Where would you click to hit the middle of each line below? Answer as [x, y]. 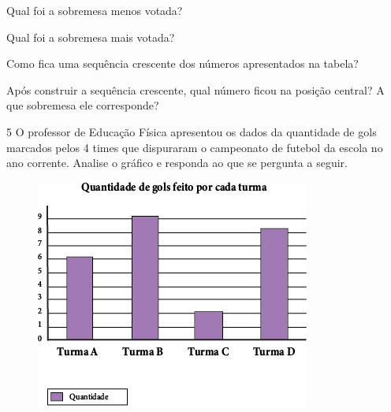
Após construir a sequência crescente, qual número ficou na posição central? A [195, 89]
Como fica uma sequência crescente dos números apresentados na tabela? [182, 63]
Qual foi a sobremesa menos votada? [95, 10]
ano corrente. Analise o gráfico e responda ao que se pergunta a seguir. [177, 163]
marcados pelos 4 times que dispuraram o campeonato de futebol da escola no [195, 147]
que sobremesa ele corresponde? [83, 105]
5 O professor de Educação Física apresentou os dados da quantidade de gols [192, 131]
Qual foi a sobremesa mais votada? [91, 37]
